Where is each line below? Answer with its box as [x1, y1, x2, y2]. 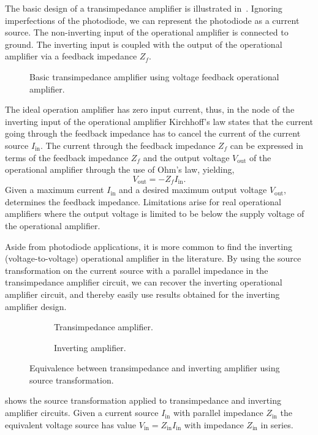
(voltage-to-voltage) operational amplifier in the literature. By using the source [5, 252, 301, 265]
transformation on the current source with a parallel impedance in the [5, 263, 268, 276]
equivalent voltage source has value [5, 418, 137, 431]
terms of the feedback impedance [5, 151, 129, 164]
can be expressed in [230, 138, 303, 151]
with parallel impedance [173, 406, 263, 419]
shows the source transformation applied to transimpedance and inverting [5, 394, 281, 407]
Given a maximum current [5, 183, 104, 196]
